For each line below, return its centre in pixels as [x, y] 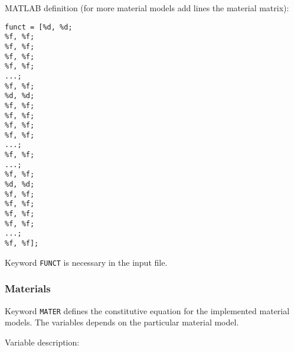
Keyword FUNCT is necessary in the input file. [86, 262]
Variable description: [42, 342]
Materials [28, 289]
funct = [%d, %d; [39, 27]
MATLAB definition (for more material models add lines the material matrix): [147, 8]
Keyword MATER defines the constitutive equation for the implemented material [147, 310]
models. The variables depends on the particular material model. [122, 322]
